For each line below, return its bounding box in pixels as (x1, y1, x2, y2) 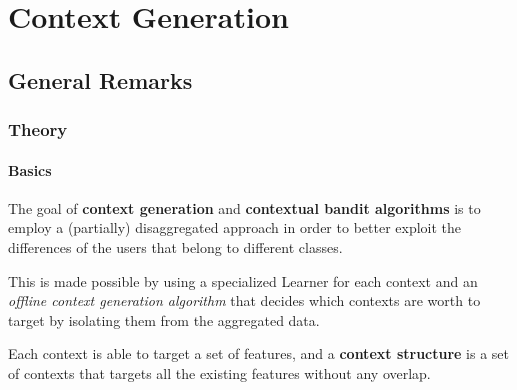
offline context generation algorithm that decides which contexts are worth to (8, 290, 481, 311)
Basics (8, 159, 52, 180)
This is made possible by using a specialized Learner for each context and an (8, 270, 478, 291)
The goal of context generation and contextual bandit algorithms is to (8, 197, 481, 218)
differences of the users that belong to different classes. (8, 236, 343, 257)
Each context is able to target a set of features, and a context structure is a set (8, 343, 510, 364)
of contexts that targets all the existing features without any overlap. (8, 362, 431, 383)
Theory (8, 117, 68, 142)
